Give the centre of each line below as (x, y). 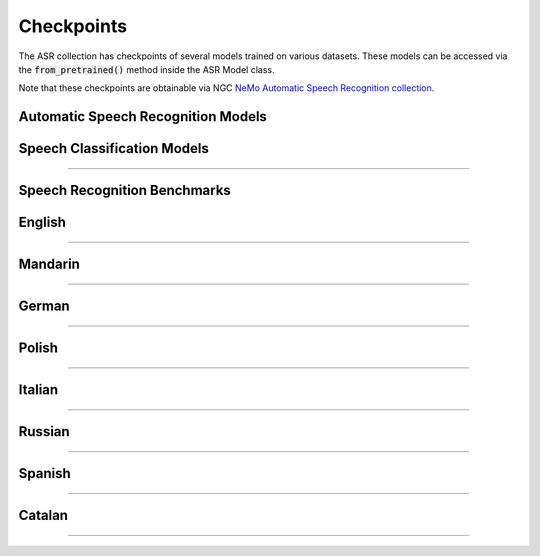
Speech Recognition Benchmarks (125, 190)
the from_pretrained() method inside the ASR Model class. (146, 69)
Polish (38, 348)
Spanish (44, 473)
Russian (44, 431)
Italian (38, 390)
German (44, 306)
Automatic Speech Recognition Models (142, 116)
